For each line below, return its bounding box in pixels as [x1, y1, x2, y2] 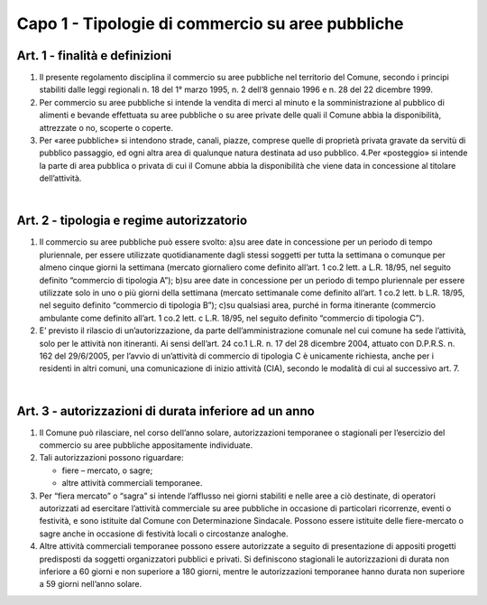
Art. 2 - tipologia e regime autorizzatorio [16, 213, 248, 228]
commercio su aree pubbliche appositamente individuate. [39, 440, 253, 451]
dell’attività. [39, 172, 82, 184]
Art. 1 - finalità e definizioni [16, 48, 171, 63]
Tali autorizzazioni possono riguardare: [39, 452, 184, 463]
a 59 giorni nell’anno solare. [39, 579, 142, 590]
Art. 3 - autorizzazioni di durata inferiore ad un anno [16, 403, 315, 419]
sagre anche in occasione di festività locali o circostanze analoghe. [39, 528, 289, 539]
